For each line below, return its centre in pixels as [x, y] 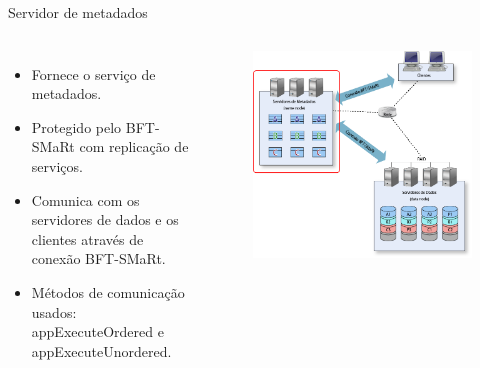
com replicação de [134, 146]
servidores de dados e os [105, 219]
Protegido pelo [76, 126]
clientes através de [87, 238]
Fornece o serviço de [93, 73]
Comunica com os [85, 199]
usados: [54, 311]
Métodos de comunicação [108, 291]
